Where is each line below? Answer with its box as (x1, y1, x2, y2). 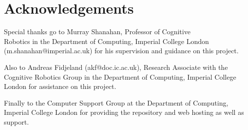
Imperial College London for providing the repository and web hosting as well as (4, 107, 244, 117)
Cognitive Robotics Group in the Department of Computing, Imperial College (4, 71, 236, 82)
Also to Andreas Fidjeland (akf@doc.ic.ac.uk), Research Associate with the (4, 62, 228, 72)
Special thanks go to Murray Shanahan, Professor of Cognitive (4, 26, 191, 37)
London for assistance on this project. (4, 81, 116, 91)
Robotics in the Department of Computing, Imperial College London (4, 36, 209, 46)
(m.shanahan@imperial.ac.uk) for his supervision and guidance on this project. (4, 45, 239, 56)
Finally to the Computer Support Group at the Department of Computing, (4, 97, 229, 108)
